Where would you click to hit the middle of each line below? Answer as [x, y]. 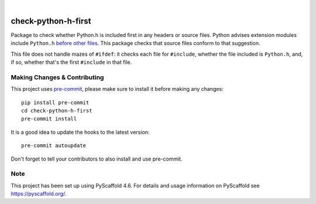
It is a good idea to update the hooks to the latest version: [80, 132]
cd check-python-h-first [57, 110]
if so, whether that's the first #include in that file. [71, 62]
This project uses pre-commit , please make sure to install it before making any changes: [117, 89]
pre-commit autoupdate [54, 146]
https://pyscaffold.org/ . [39, 194]
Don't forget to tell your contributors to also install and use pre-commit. [97, 159]
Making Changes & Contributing [57, 77]
